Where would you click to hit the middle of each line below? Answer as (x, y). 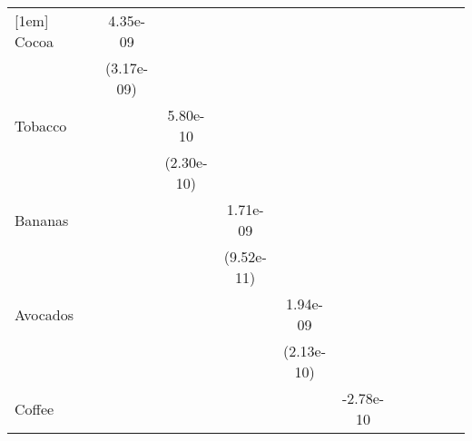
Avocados (44, 314)
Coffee (34, 408)
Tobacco (41, 125)
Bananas (42, 220)
